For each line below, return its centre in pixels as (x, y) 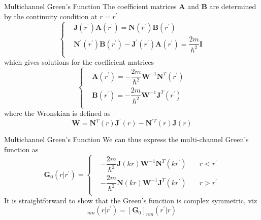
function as (21, 149)
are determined (233, 6)
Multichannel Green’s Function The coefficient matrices (90, 6)
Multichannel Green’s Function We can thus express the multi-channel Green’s (126, 139)
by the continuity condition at (51, 16)
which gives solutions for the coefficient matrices (79, 62)
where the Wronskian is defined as (57, 113)
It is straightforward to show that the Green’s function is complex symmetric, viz (131, 200)
